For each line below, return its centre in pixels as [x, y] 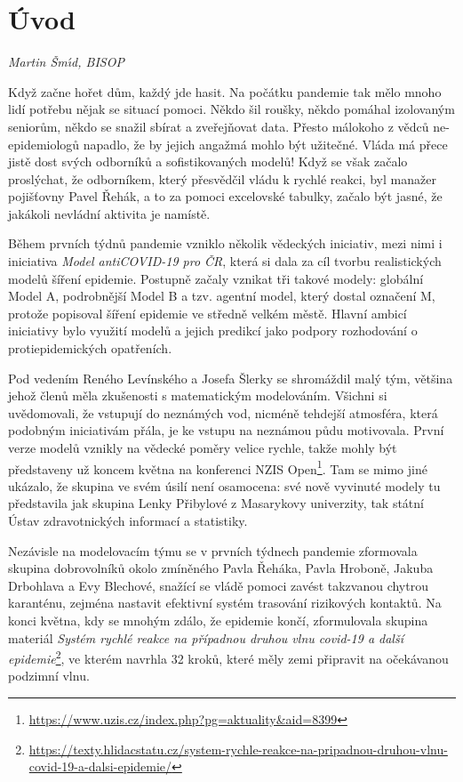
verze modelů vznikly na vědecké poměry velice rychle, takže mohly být [203, 447]
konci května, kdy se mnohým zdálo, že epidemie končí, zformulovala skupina [218, 620]
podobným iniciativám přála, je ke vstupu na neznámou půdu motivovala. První [226, 430]
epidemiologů [44, 144]
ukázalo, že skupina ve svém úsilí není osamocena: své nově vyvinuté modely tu [224, 485]
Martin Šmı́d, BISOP [66, 62]
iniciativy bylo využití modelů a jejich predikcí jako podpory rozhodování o [213, 331]
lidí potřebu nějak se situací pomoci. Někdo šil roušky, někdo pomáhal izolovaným [231, 109]
